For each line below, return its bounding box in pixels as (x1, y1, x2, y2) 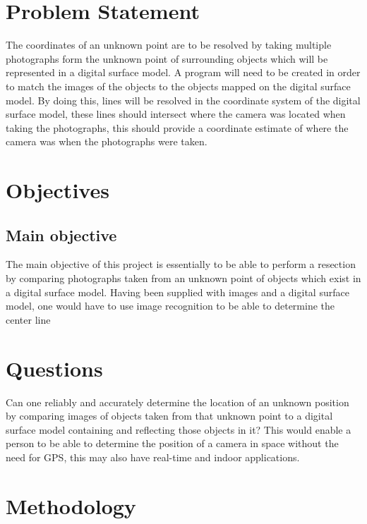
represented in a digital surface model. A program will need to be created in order (6, 65, 361, 80)
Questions (6, 353, 103, 382)
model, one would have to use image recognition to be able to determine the (6, 298, 335, 313)
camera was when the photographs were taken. (6, 134, 207, 149)
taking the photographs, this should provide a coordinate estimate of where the (6, 120, 349, 135)
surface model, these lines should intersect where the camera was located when (6, 106, 346, 121)
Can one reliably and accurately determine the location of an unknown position (6, 394, 349, 409)
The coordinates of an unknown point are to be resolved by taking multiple (6, 37, 332, 52)
